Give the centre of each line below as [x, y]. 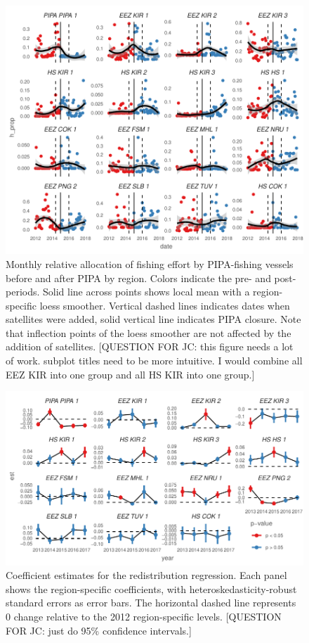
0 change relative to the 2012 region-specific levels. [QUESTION [144, 616]
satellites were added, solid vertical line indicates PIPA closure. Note [153, 319]
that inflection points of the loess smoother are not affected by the [149, 332]
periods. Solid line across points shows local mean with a [128, 292]
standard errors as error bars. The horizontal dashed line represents [151, 603]
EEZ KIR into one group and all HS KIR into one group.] [130, 374]
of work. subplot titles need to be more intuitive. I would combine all [154, 361]
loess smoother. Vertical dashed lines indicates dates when [165, 305]
